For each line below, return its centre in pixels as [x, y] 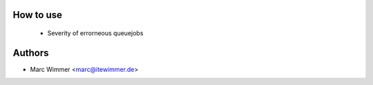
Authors [31, 53]
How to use [37, 15]
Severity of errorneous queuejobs [95, 33]
